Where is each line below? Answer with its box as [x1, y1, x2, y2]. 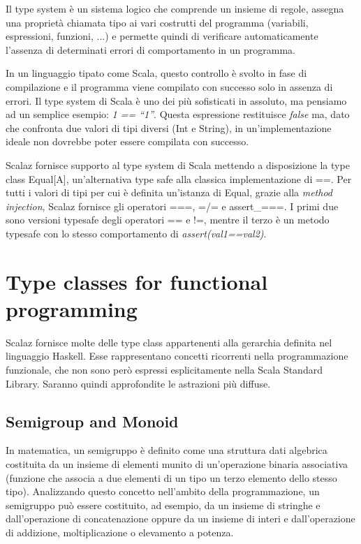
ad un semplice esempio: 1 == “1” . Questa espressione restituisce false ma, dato [6, 107, 350, 122]
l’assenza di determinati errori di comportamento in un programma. [6, 42, 296, 57]
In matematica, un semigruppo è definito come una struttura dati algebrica [6, 443, 327, 457]
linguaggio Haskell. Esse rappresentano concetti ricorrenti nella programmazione [6, 348, 348, 363]
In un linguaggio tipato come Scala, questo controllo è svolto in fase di [6, 66, 307, 80]
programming [6, 294, 138, 323]
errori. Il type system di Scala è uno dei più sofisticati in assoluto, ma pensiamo [6, 93, 347, 108]
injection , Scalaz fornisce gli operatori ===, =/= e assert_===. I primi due [6, 198, 339, 213]
